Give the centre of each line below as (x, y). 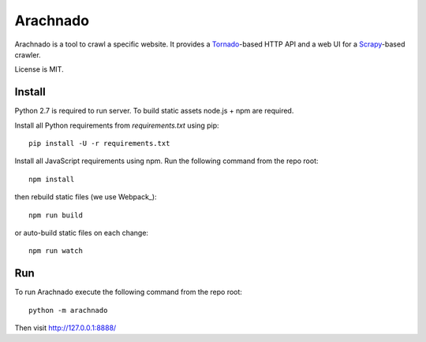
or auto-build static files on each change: (82, 232)
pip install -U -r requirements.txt (99, 143)
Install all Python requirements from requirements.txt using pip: (117, 125)
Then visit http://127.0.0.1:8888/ (65, 328)
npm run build (56, 215)
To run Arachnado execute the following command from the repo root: (128, 292)
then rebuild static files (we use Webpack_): (86, 197)
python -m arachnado (68, 310)
